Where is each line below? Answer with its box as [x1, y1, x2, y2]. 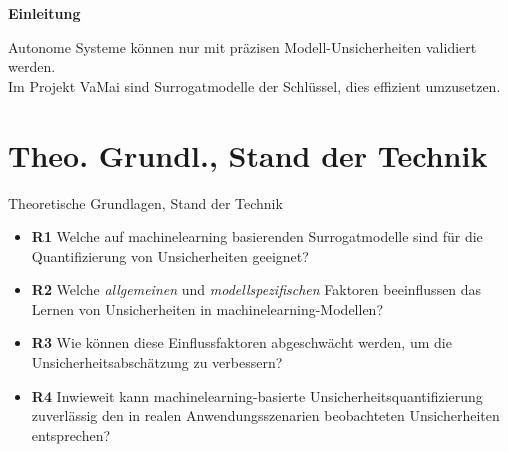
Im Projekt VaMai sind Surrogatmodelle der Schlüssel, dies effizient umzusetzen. [8, 75, 501, 96]
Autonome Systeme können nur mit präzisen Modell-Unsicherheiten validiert [8, 36, 477, 57]
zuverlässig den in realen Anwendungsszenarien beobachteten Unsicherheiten [31, 405, 500, 426]
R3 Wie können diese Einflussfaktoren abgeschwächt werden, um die [31, 332, 452, 353]
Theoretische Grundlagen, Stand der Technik [8, 192, 283, 213]
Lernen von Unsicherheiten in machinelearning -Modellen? [31, 298, 383, 319]
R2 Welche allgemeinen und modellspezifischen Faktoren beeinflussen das [31, 279, 482, 300]
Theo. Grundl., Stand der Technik [8, 134, 488, 175]
